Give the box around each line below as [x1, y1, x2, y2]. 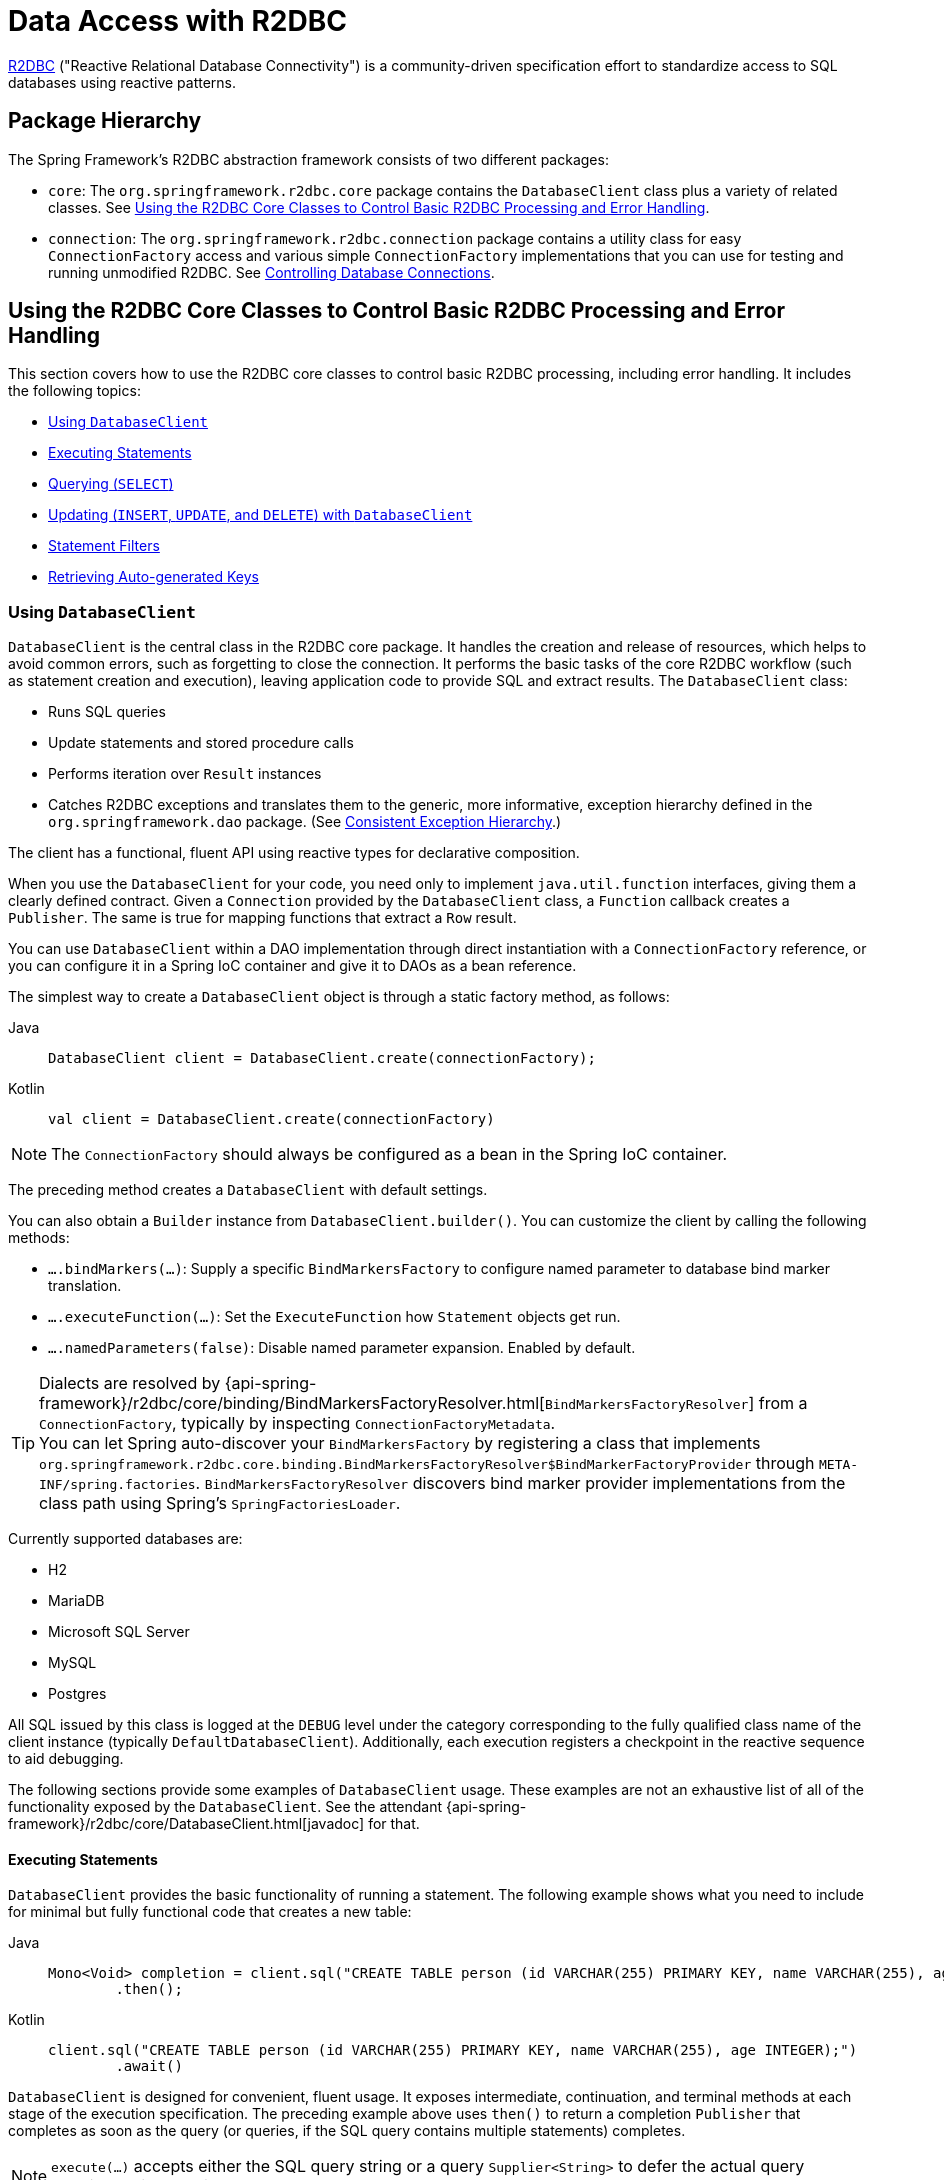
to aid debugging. [8, 1750, 124, 1768]
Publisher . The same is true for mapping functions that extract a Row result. [8, 909, 517, 927]
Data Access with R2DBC [8, 4, 347, 38]
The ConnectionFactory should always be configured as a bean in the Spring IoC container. [51, 1144, 728, 1165]
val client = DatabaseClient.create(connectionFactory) [48, 1111, 495, 1128]
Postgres [48, 1685, 107, 1703]
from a [758, 1393, 808, 1414]
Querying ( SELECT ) [48, 475, 174, 493]
